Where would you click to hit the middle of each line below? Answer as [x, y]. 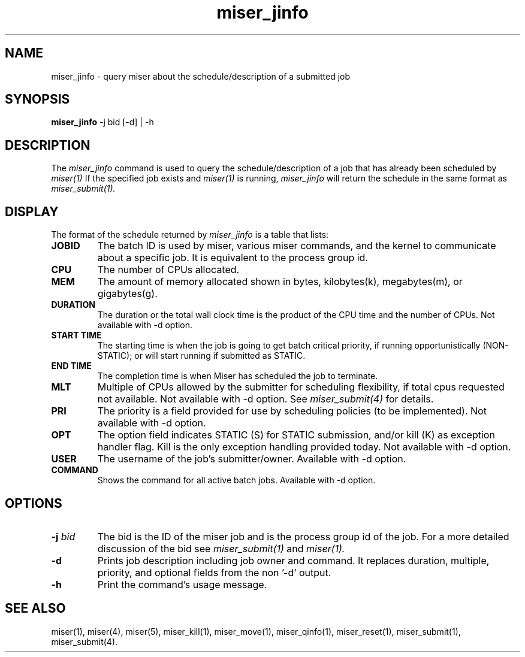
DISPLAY [32, 211]
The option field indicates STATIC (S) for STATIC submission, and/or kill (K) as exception [296, 435]
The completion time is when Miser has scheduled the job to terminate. [238, 376]
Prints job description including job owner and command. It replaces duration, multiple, [293, 560]
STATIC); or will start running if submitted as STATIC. [201, 356]
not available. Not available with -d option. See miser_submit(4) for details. [265, 399]
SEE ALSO [35, 608]
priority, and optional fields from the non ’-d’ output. [214, 572]
